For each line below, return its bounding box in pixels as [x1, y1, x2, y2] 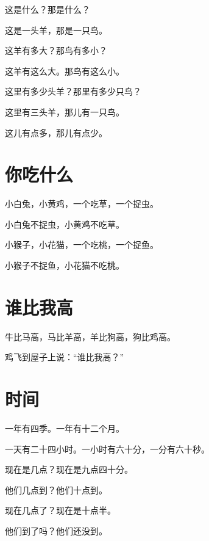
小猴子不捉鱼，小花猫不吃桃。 [5, 259, 124, 272]
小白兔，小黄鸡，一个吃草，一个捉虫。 [5, 197, 158, 210]
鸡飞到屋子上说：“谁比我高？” [5, 350, 124, 363]
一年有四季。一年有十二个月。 [5, 422, 124, 435]
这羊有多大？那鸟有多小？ [5, 44, 107, 57]
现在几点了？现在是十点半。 [5, 504, 116, 517]
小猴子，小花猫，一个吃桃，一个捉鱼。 [5, 238, 158, 251]
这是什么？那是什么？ [5, 3, 90, 15]
